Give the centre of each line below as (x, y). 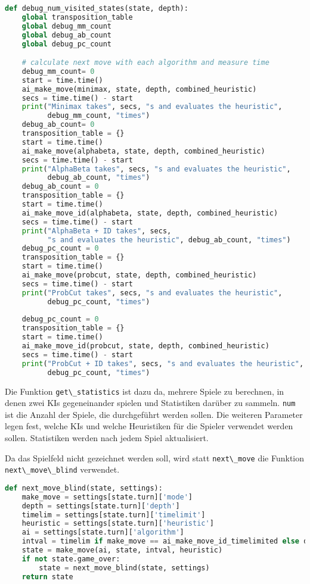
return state (47, 577)
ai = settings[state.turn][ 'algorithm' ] (103, 533)
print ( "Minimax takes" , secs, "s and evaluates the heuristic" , (152, 107)
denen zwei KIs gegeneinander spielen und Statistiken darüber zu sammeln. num (150, 403)
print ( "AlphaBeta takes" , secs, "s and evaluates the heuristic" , (156, 169)
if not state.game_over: (71, 559)
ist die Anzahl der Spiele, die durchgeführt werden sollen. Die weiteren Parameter (154, 414)
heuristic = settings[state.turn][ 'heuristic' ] (118, 524)
